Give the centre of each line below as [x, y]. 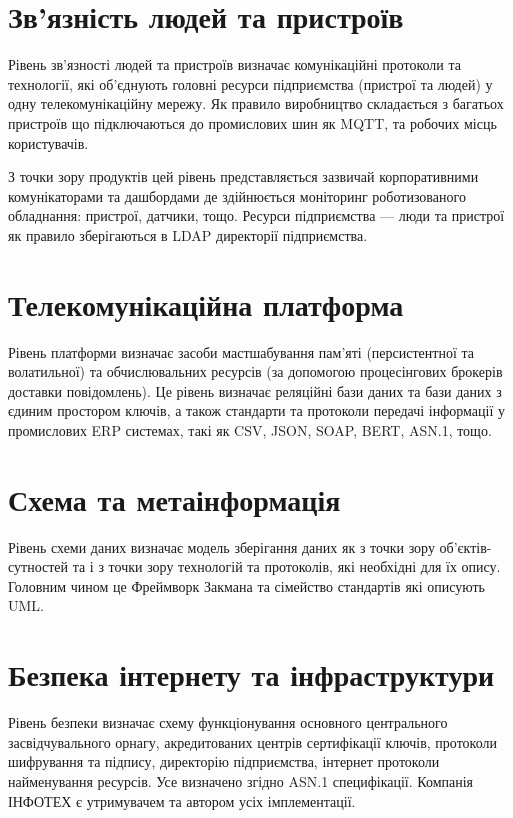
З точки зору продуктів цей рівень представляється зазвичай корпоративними [243, 176]
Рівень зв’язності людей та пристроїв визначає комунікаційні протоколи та [235, 64]
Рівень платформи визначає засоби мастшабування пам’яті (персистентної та [241, 351]
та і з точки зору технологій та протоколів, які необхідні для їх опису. [286, 566]
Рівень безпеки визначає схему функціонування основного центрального [228, 722]
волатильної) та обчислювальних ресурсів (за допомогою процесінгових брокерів [255, 371]
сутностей [38, 566]
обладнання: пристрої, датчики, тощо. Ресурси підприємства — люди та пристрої [256, 215]
